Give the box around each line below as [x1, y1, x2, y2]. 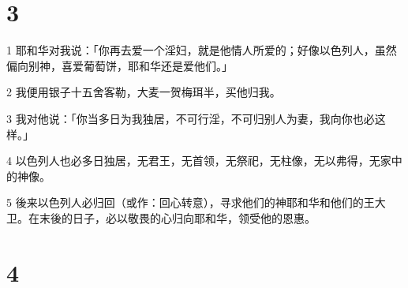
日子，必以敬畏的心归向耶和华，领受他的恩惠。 [72, 209, 316, 226]
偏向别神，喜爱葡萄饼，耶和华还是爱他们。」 [6, 57, 233, 73]
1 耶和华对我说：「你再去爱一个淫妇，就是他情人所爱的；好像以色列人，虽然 [6, 42, 397, 58]
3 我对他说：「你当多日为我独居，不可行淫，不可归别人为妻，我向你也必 [6, 110, 375, 126]
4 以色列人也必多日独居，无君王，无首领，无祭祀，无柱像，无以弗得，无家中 [6, 152, 402, 169]
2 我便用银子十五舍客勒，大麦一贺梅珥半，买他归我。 [6, 84, 281, 100]
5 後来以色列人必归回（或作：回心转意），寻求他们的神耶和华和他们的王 [6, 194, 375, 211]
